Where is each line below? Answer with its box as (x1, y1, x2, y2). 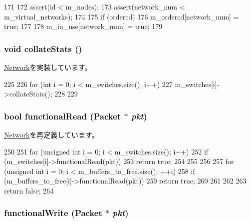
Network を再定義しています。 (4, 129, 99, 139)
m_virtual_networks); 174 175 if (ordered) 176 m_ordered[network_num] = (4, 11, 239, 21)
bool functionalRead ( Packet (4, 109, 121, 122)
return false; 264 (4, 185, 54, 195)
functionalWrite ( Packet (4, 206, 102, 219)
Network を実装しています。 (4, 62, 92, 72)
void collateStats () (4, 42, 82, 54)
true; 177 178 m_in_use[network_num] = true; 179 (4, 21, 163, 31)
